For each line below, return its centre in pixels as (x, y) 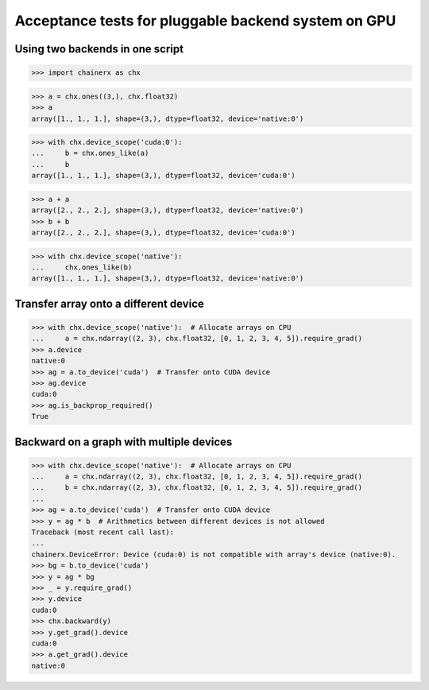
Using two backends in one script (99, 49)
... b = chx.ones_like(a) (90, 153)
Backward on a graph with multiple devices (124, 442)
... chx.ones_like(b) (82, 267)
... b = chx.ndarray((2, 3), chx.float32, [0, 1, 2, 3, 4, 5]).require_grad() (197, 488)
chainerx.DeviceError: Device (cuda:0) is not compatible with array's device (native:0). (214, 554)
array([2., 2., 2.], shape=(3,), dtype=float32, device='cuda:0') (163, 233)
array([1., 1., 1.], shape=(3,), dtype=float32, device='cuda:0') (163, 176)
